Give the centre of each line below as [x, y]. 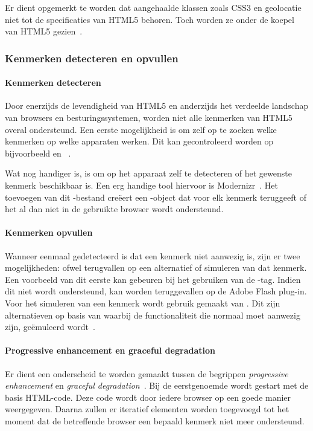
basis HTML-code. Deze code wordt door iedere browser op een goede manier [148, 397]
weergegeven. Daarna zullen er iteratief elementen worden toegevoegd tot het [147, 409]
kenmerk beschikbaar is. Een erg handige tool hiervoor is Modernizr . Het [141, 185]
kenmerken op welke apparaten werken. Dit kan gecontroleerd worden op [139, 141]
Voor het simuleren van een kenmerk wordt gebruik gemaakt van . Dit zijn [143, 303]
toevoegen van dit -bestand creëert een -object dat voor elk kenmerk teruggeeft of [156, 197]
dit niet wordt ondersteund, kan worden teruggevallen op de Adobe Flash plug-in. [156, 291]
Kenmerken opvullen [49, 232]
